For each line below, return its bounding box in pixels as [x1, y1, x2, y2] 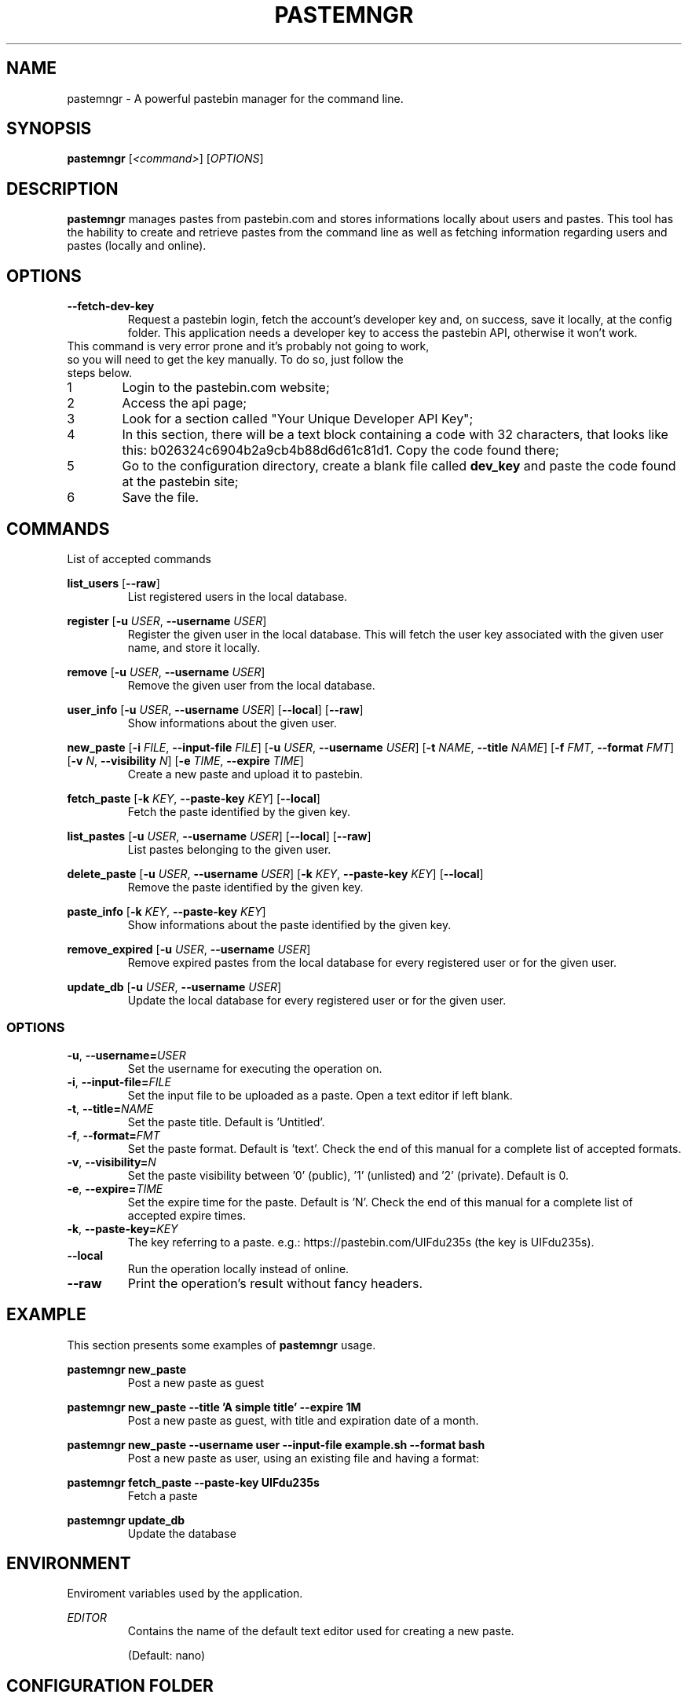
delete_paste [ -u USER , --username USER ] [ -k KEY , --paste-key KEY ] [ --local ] [67, 866, 484, 880]
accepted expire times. [127, 1208, 246, 1222]
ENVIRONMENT [6, 1553, 131, 1573]
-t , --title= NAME [67, 1101, 154, 1115]
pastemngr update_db [67, 1513, 185, 1527]
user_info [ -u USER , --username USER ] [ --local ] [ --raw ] [67, 702, 364, 716]
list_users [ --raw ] [67, 576, 160, 590]
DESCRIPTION [6, 178, 119, 199]
